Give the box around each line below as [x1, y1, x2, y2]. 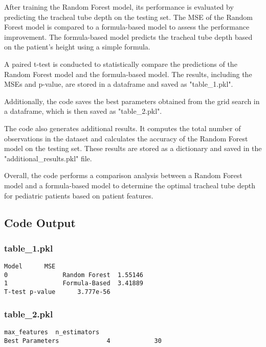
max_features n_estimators [4, 328, 100, 336]
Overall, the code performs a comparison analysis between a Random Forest [4, 170, 242, 181]
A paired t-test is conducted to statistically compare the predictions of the [4, 58, 237, 69]
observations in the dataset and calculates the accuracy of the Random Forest [4, 133, 248, 143]
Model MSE [4, 263, 56, 270]
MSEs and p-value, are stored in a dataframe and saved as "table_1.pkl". [4, 79, 233, 89]
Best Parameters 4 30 [4, 337, 162, 344]
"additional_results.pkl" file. [4, 153, 92, 163]
